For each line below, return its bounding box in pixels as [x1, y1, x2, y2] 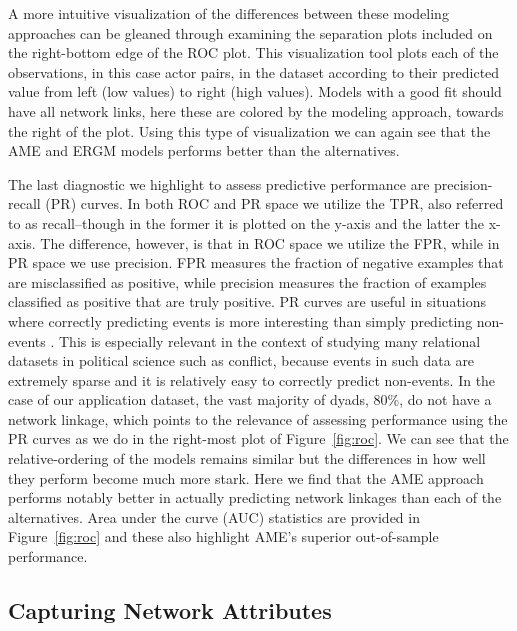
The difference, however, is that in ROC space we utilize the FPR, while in [40, 232, 500, 253]
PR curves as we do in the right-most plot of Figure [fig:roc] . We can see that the [8, 428, 509, 449]
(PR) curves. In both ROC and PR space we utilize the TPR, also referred [45, 193, 504, 214]
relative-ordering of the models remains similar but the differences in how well [8, 448, 486, 469]
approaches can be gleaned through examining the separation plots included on [8, 22, 493, 43]
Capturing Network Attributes [8, 595, 332, 626]
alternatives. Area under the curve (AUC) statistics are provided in [8, 506, 420, 527]
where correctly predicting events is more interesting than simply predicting [8, 310, 473, 331]
